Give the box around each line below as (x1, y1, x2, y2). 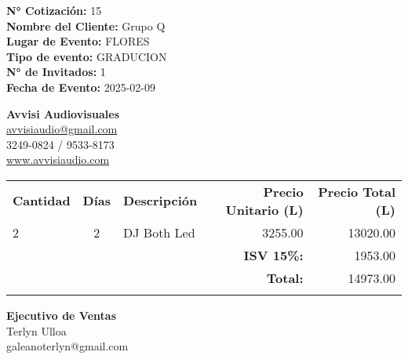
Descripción (123, 191, 198, 210)
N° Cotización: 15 (6, 2, 102, 18)
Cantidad (13, 191, 71, 210)
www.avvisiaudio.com (6, 151, 110, 168)
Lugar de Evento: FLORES (6, 33, 150, 49)
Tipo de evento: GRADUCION (6, 48, 167, 64)
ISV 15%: (243, 245, 304, 264)
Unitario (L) (225, 200, 304, 219)
